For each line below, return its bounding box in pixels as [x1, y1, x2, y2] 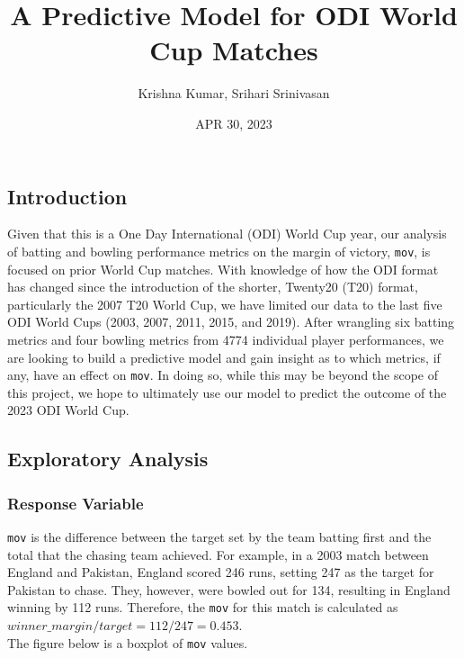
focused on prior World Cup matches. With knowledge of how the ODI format [7, 259, 439, 278]
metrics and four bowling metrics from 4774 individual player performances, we [7, 329, 444, 348]
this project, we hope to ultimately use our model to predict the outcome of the [7, 383, 447, 401]
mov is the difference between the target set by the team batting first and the [7, 527, 432, 545]
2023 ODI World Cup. [7, 401, 129, 419]
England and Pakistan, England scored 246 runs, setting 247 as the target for [7, 563, 434, 581]
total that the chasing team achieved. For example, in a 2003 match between [7, 545, 429, 563]
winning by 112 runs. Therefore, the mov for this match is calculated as [7, 598, 398, 617]
